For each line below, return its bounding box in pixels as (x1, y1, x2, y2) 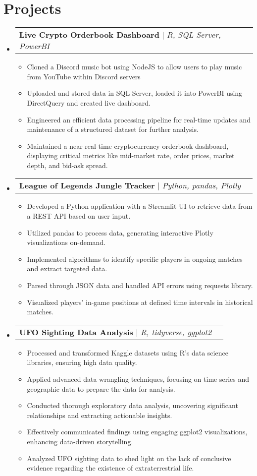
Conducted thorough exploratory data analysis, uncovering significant (27, 400, 238, 411)
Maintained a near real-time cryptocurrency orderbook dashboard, (27, 140, 229, 151)
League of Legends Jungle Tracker (19, 179, 155, 191)
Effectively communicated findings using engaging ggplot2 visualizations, (27, 426, 248, 437)
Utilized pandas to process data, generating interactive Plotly (27, 227, 213, 238)
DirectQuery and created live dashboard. (27, 97, 151, 108)
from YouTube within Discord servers (27, 71, 141, 81)
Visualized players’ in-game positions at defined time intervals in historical (27, 297, 253, 307)
